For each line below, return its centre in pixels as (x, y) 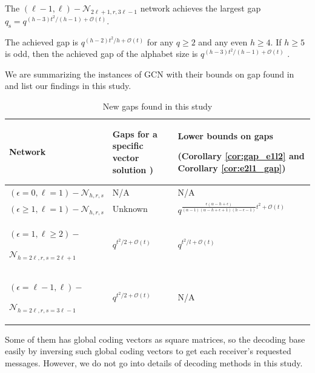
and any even (223, 41)
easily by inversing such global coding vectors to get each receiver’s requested (148, 351)
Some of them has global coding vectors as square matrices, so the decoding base (155, 339)
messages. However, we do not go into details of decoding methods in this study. (154, 362)
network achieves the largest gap (201, 8)
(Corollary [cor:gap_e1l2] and (241, 156)
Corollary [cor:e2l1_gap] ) (232, 167)
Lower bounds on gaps (225, 135)
